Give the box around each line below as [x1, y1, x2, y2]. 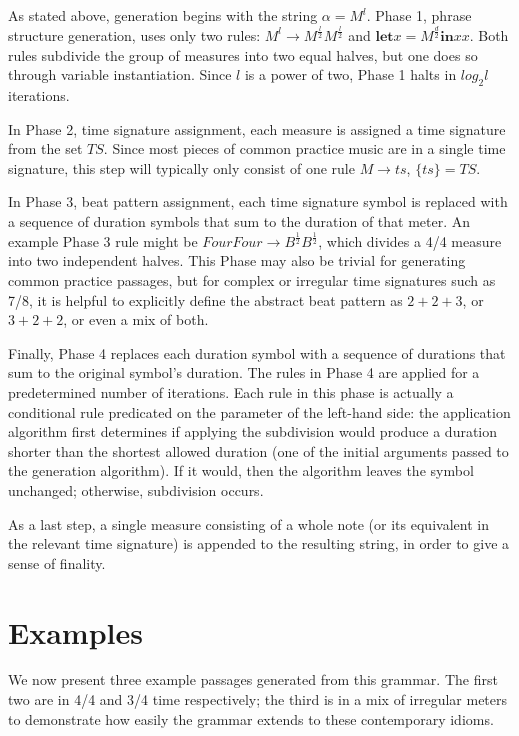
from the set [8, 138, 83, 159]
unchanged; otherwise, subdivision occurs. [8, 479, 264, 500]
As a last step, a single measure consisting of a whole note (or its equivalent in [8, 513, 489, 534]
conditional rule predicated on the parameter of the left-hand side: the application [8, 401, 511, 422]
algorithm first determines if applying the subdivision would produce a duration [8, 421, 498, 442]
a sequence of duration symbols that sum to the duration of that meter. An [8, 210, 471, 231]
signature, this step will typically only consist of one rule [8, 157, 355, 178]
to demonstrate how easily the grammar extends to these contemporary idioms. [8, 708, 494, 729]
